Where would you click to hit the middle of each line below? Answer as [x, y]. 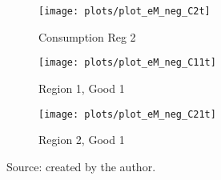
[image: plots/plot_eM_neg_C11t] [127, 63]
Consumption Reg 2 [87, 36]
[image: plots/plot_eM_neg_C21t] [127, 114]
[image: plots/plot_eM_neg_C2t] [125, 11]
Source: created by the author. [81, 166]
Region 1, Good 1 [82, 88]
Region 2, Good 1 [82, 140]
